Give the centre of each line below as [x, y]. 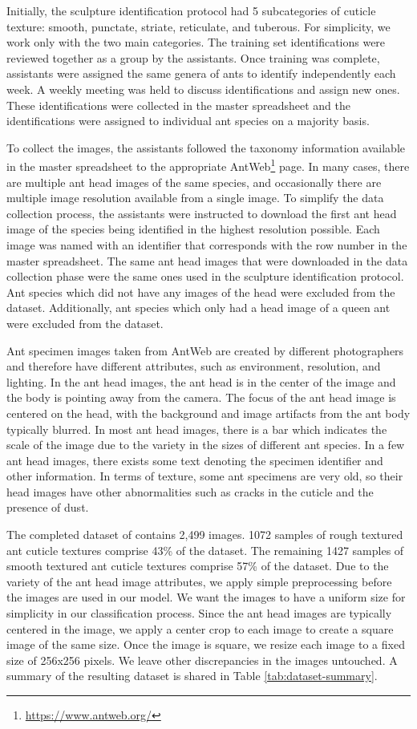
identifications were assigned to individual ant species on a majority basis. [188, 121]
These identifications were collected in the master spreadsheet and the [179, 105]
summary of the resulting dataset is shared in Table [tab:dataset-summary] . [192, 676]
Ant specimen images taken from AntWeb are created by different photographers [205, 350]
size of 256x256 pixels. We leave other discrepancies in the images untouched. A [202, 660]
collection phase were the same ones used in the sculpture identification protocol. [205, 276]
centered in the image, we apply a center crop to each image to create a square [200, 628]
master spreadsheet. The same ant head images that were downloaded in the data [207, 260]
